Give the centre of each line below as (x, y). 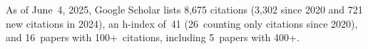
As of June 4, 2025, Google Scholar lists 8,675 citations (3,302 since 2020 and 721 (184, 9)
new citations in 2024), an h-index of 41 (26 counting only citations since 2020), (182, 23)
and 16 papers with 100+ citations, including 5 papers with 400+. (153, 37)
